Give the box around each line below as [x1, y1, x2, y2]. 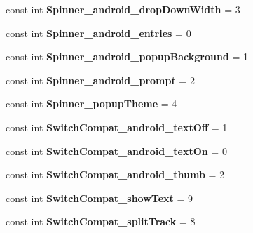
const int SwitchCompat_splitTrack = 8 [6, 214, 196, 229]
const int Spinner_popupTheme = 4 [6, 96, 177, 111]
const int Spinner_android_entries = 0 [6, 25, 191, 40]
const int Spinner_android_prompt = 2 [6, 72, 195, 87]
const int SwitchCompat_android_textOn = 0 [6, 143, 227, 158]
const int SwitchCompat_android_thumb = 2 [6, 167, 225, 182]
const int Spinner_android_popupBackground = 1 [6, 49, 248, 64]
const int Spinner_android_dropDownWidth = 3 [6, 2, 240, 16]
